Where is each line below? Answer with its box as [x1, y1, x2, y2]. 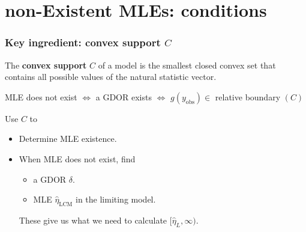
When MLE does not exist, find [19, 152, 136, 165]
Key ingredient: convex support [5, 35, 161, 50]
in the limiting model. [75, 193, 156, 206]
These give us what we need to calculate [19, 213, 167, 226]
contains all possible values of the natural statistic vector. [5, 70, 217, 83]
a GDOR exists [95, 90, 152, 103]
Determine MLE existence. [19, 132, 117, 145]
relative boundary [215, 90, 281, 103]
